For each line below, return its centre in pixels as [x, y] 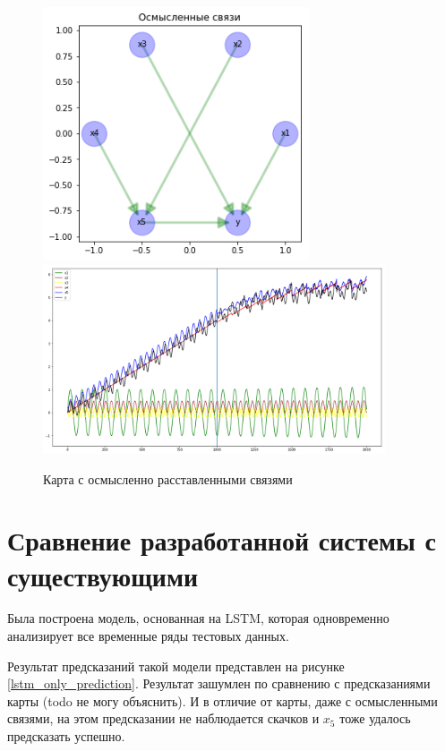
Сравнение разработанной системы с [222, 540]
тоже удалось [375, 718]
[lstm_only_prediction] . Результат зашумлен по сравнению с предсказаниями [219, 683]
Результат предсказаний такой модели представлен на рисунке [176, 666]
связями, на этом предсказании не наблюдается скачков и [163, 718]
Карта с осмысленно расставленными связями [168, 478]
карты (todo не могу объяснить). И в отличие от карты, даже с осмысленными [222, 700]
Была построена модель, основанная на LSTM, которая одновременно [198, 618]
